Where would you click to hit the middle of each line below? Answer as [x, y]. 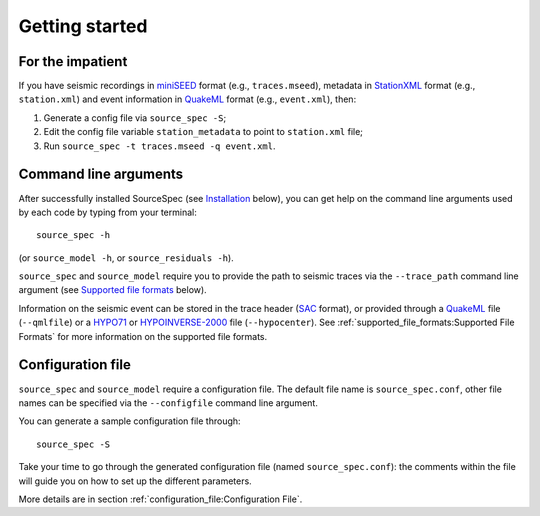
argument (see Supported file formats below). [112, 290]
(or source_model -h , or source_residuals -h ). [126, 257]
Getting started [83, 26]
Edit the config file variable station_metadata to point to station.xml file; [203, 132]
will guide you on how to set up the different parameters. [135, 481]
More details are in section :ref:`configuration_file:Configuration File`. [160, 499]
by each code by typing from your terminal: [107, 212]
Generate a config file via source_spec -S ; [135, 117]
